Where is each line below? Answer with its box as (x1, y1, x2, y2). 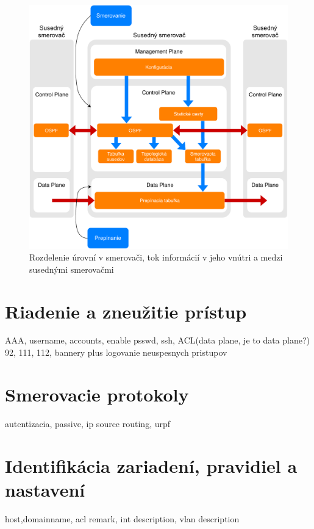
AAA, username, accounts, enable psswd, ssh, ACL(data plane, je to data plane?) (5, 334, 310, 347)
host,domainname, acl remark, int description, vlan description (5, 512, 240, 525)
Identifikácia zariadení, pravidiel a (5, 453, 298, 478)
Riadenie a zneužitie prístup (5, 298, 247, 323)
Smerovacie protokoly (5, 381, 189, 406)
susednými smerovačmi (29, 262, 114, 275)
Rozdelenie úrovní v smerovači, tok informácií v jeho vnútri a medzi (29, 251, 283, 264)
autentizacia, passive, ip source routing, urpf (5, 417, 171, 430)
